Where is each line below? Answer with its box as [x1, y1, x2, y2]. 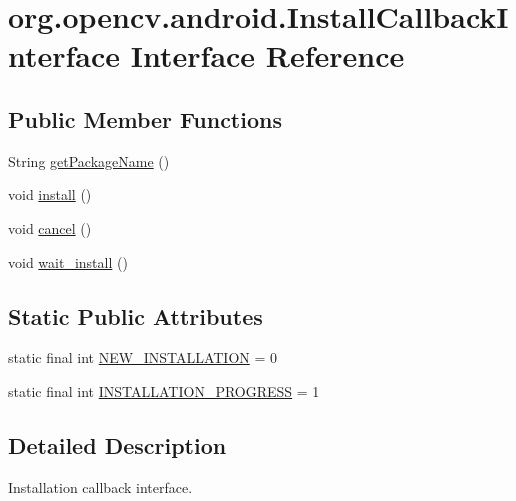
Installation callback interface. [8, 476, 193, 497]
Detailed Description [8, 429, 227, 460]
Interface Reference [130, 35, 405, 76]
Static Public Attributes [8, 300, 263, 331]
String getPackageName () [8, 150, 170, 171]
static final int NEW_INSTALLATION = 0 [8, 347, 278, 368]
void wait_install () [8, 251, 128, 272]
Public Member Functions [8, 103, 282, 134]
